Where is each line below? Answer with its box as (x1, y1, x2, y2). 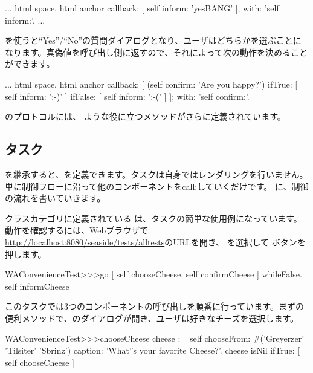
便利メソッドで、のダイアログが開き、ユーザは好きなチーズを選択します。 (5, 311, 299, 324)
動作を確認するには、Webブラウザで (5, 224, 149, 236)
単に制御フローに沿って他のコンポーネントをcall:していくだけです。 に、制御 (5, 180, 309, 192)
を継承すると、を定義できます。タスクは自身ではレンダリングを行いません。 (5, 167, 308, 180)
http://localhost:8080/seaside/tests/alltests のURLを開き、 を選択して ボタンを (5, 235, 306, 248)
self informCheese (5, 279, 69, 292)
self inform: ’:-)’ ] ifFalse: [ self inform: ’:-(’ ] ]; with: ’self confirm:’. (5, 89, 250, 102)
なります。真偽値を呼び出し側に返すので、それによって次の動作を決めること (5, 45, 308, 58)
